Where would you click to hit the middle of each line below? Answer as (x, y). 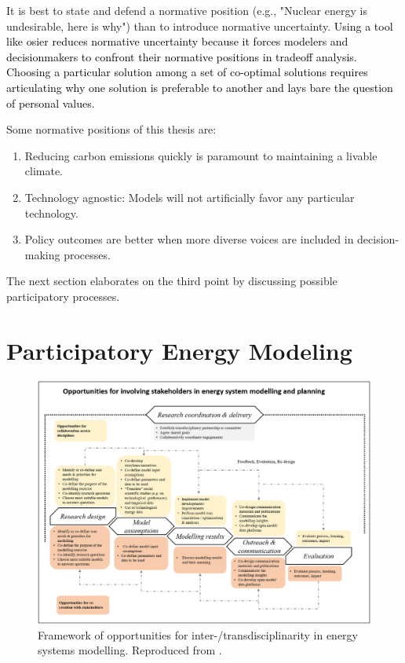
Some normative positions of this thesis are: (111, 129)
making (42, 254)
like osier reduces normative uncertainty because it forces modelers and (177, 41)
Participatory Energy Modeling (179, 350)
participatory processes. (63, 296)
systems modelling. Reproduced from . (130, 650)
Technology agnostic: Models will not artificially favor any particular (190, 197)
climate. (44, 171)
